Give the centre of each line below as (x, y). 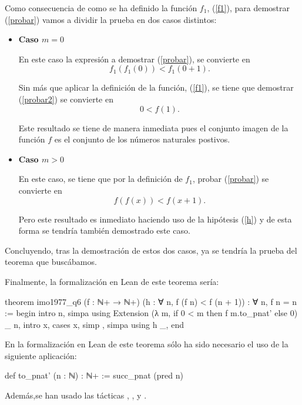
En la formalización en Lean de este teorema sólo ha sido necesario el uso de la (147, 344)
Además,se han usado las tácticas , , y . (76, 395)
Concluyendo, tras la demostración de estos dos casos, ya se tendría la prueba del (151, 250)
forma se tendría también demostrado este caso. (104, 230)
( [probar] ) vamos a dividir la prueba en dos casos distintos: (111, 19)
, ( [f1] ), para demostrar (249, 8)
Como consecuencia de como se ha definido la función (101, 8)
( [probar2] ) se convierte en (66, 99)
